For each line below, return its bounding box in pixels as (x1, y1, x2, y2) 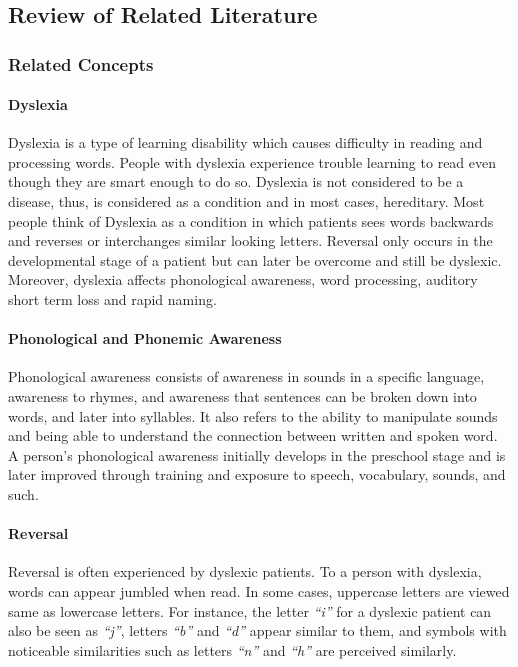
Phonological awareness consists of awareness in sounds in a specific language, (8, 366, 485, 387)
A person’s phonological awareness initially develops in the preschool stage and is (8, 444, 506, 465)
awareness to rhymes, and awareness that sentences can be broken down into (8, 385, 477, 406)
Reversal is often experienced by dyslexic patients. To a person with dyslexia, (8, 561, 482, 582)
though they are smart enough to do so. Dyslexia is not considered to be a (8, 171, 464, 192)
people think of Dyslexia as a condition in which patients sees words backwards (8, 210, 494, 231)
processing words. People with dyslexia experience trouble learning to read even (8, 151, 497, 172)
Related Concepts (8, 51, 154, 76)
